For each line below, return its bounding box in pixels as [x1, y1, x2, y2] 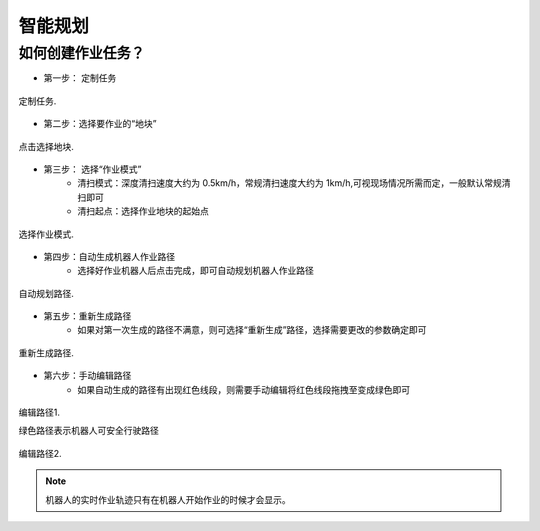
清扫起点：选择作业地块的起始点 [77, 205, 209, 217]
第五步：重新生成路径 [43, 310, 132, 322]
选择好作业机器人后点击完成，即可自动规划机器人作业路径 [77, 265, 314, 277]
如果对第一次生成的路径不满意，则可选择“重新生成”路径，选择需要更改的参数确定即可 [77, 324, 427, 336]
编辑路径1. [18, 406, 60, 419]
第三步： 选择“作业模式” [43, 163, 142, 175]
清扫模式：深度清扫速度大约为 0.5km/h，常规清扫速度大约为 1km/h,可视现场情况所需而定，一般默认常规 [77, 177, 502, 189]
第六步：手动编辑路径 [43, 370, 132, 382]
